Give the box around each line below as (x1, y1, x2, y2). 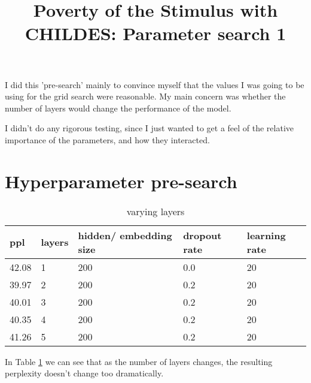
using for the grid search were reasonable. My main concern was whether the (5, 90, 286, 102)
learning (246, 228, 286, 242)
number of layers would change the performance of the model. (5, 101, 231, 114)
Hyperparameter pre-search (5, 168, 237, 193)
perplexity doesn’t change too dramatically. (5, 367, 164, 379)
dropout (183, 228, 222, 242)
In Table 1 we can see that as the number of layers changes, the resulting (5, 355, 273, 367)
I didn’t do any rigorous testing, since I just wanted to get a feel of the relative (5, 122, 294, 134)
